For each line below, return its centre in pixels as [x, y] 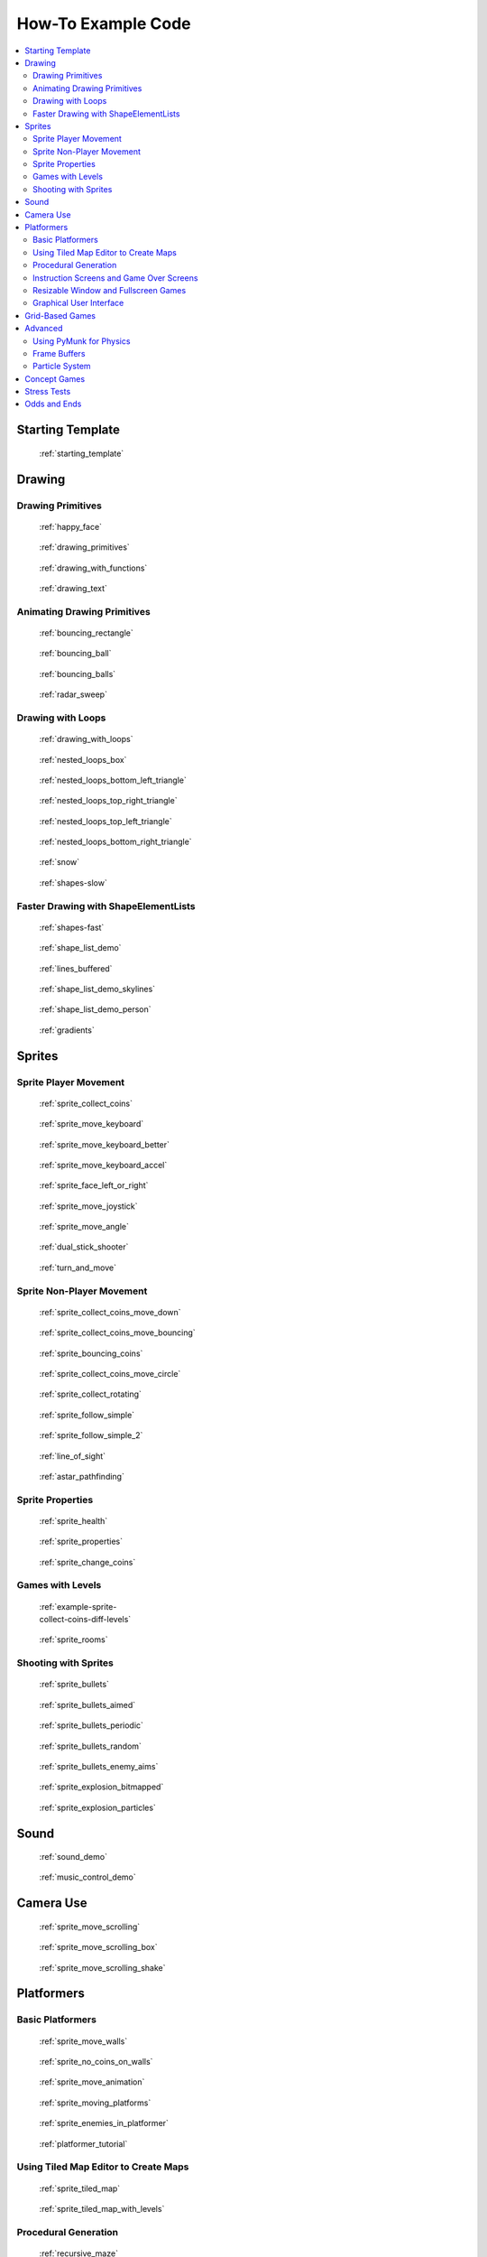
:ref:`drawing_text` [74, 589]
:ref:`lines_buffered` [76, 968]
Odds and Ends [53, 404]
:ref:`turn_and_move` [78, 1268]
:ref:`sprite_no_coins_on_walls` [96, 2062]
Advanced [44, 329]
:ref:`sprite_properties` [81, 1542]
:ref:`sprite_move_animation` [92, 2082]
